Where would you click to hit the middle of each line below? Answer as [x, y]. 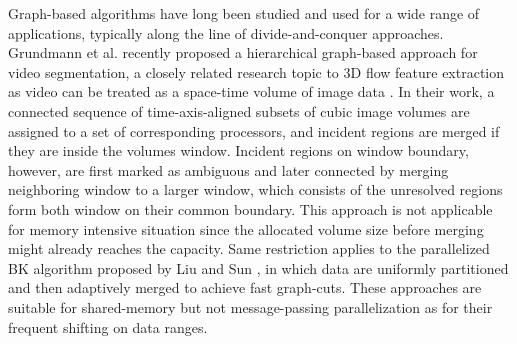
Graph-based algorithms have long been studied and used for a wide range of [244, 13]
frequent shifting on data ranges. [108, 326]
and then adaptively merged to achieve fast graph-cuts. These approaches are [245, 287]
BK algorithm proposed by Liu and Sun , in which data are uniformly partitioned [258, 267]
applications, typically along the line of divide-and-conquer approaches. [226, 32]
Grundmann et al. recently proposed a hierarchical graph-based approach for [243, 52]
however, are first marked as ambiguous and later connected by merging [228, 169]
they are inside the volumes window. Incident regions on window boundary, [238, 150]
